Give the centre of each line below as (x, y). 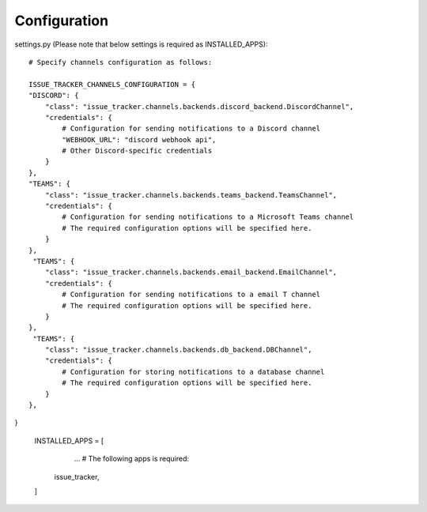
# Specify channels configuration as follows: (121, 62)
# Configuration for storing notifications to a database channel (193, 372)
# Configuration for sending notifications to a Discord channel (191, 129)
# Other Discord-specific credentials (137, 151)
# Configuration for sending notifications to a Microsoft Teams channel (208, 217)
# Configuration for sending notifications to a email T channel (191, 295)
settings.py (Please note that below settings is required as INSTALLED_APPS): (141, 44)
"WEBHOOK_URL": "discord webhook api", (139, 139)
